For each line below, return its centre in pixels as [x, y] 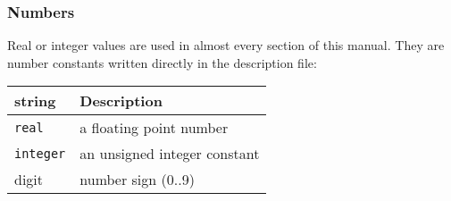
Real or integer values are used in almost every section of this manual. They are [226, 45]
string [35, 101]
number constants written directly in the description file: [162, 62]
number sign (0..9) [137, 180]
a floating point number [154, 128]
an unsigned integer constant [170, 154]
